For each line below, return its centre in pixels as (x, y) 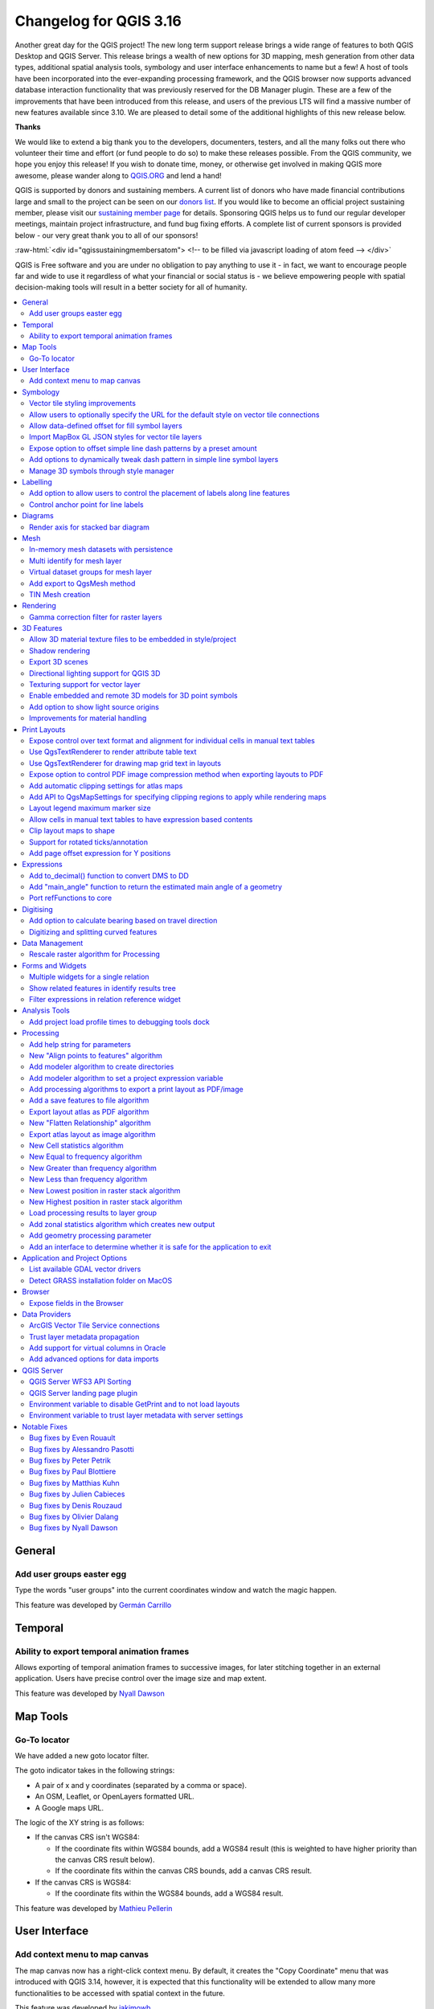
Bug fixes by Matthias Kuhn (74, 1483)
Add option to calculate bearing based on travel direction (123, 921)
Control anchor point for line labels (86, 504)
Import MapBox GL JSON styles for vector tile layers (116, 437)
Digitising (38, 909)
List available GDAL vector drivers (85, 1269)
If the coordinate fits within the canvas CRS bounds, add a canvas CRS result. (184, 1871)
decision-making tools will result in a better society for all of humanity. (131, 287)
